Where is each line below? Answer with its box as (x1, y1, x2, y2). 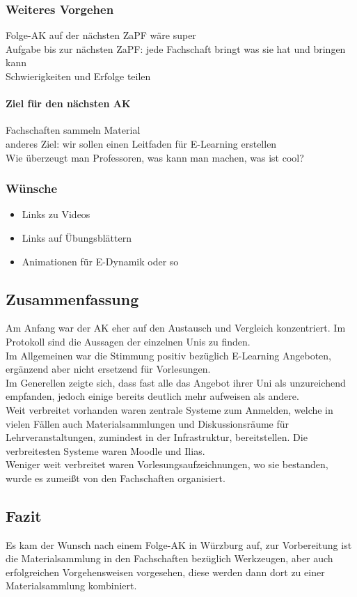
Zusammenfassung (6, 288, 139, 309)
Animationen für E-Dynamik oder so (22, 254, 179, 268)
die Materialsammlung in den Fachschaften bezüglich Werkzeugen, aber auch (6, 551, 333, 566)
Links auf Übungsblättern (22, 230, 132, 245)
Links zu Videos (22, 207, 90, 222)
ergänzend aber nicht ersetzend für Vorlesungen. (6, 362, 211, 376)
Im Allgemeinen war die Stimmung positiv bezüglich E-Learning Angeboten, (6, 348, 332, 362)
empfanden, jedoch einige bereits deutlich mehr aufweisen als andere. (6, 389, 299, 403)
